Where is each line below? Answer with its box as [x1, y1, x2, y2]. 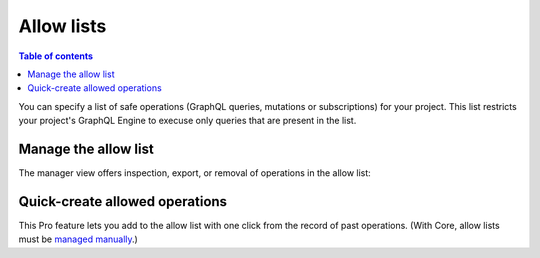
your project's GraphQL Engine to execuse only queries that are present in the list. [18, 115, 357, 127]
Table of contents [18, 50, 94, 62]
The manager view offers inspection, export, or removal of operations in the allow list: [18, 167, 372, 179]
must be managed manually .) [18, 233, 139, 245]
